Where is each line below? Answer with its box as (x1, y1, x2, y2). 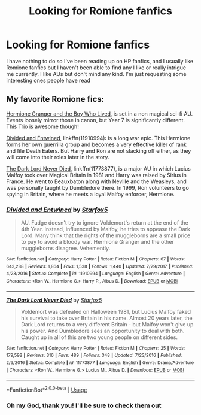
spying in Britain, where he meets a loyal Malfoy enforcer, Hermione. (6, 190, 175, 198)
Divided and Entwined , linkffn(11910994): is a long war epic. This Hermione (6, 134, 191, 141)
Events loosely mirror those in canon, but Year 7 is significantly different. (6, 116, 185, 123)
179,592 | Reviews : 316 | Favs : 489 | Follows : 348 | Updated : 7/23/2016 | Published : (6, 352, 182, 359)
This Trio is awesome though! (6, 123, 79, 130)
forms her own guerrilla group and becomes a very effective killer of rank (6, 141, 187, 148)
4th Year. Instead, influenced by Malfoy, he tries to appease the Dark (20, 226, 190, 233)
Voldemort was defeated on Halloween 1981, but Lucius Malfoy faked (20, 308, 191, 315)
